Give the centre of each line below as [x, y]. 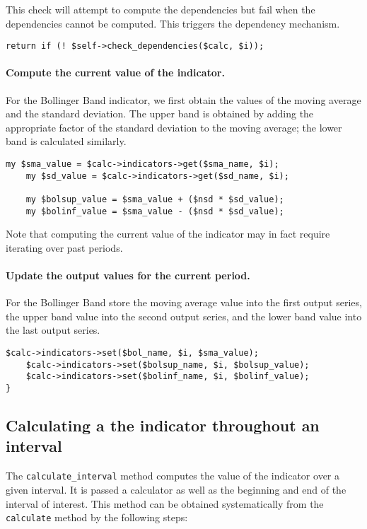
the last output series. [53, 330]
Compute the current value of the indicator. [115, 72]
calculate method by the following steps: [97, 517]
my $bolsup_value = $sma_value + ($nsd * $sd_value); [155, 199]
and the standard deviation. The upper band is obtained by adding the [160, 114]
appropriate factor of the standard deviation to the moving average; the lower [174, 127]
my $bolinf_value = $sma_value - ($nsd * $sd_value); [155, 211]
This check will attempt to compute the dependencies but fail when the [161, 9]
